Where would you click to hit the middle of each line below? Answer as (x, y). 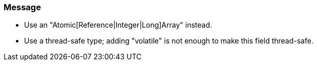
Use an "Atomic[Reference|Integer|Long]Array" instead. (118, 25)
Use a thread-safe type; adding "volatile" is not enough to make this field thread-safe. (169, 41)
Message (22, 7)
